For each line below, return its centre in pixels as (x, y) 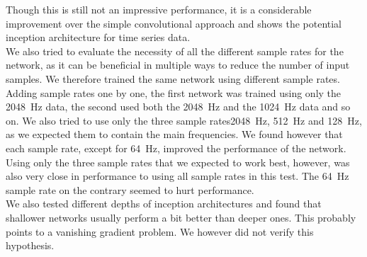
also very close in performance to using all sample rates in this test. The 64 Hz (177, 176)
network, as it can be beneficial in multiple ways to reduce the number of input (178, 65)
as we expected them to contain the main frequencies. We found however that (174, 134)
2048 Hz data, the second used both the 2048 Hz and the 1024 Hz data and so (178, 107)
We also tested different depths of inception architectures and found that (164, 204)
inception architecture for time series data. (98, 37)
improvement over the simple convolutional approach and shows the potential (174, 23)
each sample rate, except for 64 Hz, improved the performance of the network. (176, 148)
